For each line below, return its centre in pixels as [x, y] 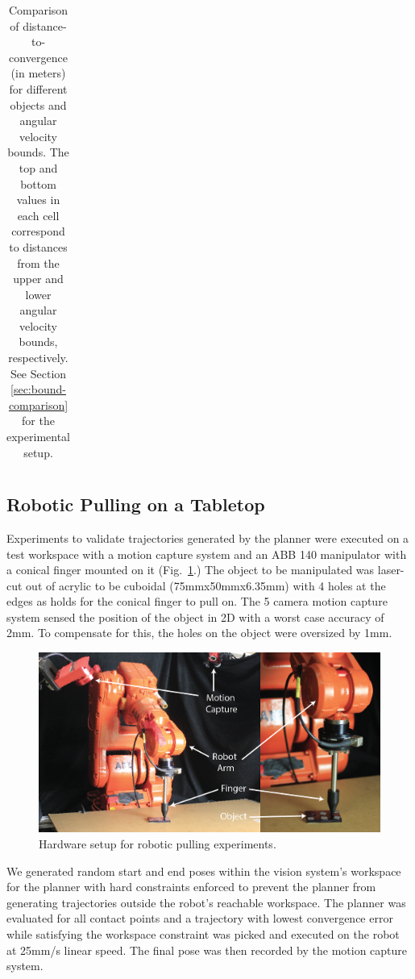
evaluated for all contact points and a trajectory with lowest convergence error [200, 918]
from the [38, 262]
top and [38, 167]
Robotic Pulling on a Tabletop [136, 504]
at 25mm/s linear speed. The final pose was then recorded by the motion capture [207, 950]
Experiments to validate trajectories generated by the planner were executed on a [208, 537]
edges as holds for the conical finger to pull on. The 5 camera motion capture [197, 601]
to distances [38, 246]
